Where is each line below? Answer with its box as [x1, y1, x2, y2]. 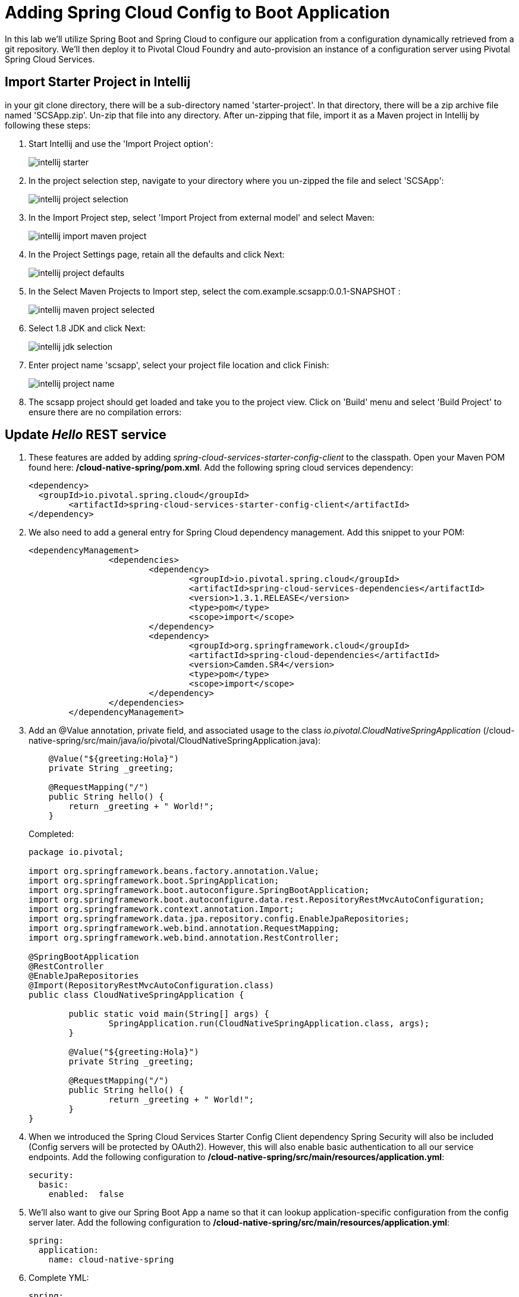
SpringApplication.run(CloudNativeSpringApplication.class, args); [108, 1019, 430, 1029]
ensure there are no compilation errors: [29, 406, 182, 417]
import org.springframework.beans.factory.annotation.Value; [29, 866, 319, 876]
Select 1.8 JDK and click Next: [29, 322, 146, 333]
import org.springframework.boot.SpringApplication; [29, 876, 279, 886]
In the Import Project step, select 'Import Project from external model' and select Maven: [29, 212, 375, 223]
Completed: [29, 829, 74, 839]
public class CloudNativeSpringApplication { [29, 990, 244, 1000]
